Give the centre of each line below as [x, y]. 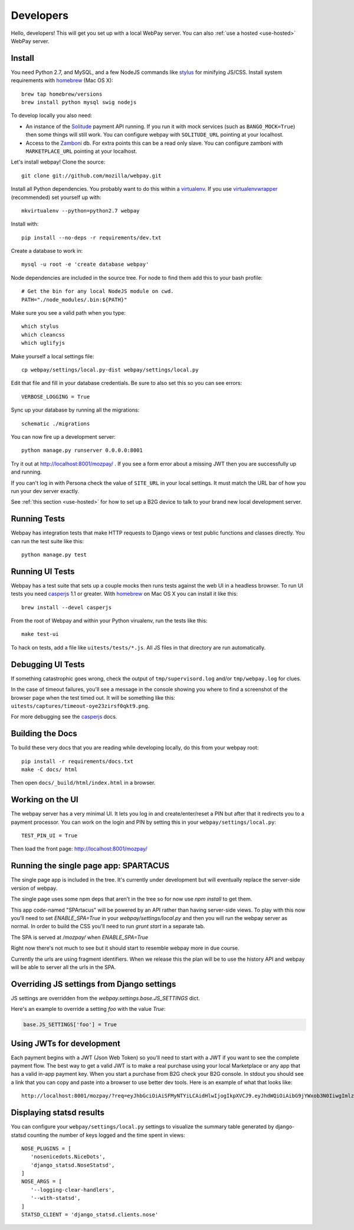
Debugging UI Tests [48, 664]
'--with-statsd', [55, 1198]
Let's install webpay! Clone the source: [58, 162]
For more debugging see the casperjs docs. [64, 717]
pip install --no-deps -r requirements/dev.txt [91, 237]
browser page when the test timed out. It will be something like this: [93, 697]
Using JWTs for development [66, 1043]
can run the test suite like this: [47, 541]
